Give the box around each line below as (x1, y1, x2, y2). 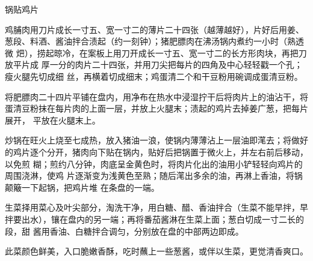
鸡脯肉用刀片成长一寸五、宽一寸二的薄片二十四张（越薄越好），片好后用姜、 (5, 23, 304, 35)
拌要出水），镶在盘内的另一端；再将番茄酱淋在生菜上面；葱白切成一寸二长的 (5, 212, 304, 225)
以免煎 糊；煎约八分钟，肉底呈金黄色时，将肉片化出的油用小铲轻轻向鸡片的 (5, 157, 303, 170)
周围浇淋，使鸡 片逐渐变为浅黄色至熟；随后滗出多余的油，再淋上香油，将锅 (5, 169, 303, 182)
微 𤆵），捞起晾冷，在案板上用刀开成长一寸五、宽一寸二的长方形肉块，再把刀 (5, 46, 307, 59)
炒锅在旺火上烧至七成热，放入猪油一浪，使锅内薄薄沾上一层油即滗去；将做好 (5, 134, 308, 146)
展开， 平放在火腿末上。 (5, 113, 101, 126)
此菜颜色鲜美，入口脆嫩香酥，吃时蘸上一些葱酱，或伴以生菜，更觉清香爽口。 (5, 245, 308, 257)
